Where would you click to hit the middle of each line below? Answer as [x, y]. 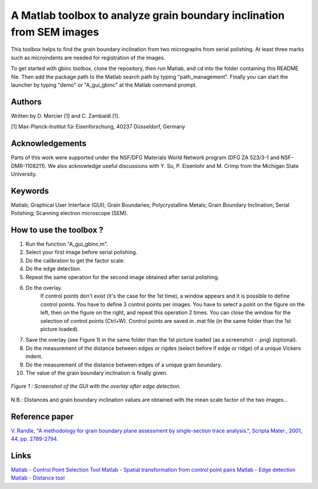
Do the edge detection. [54, 269]
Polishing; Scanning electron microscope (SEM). [69, 213]
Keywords [30, 191]
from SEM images [55, 32]
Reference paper [42, 416]
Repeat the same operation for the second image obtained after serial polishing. [122, 277]
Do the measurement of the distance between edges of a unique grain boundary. [124, 365]
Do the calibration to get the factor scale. [75, 260]
